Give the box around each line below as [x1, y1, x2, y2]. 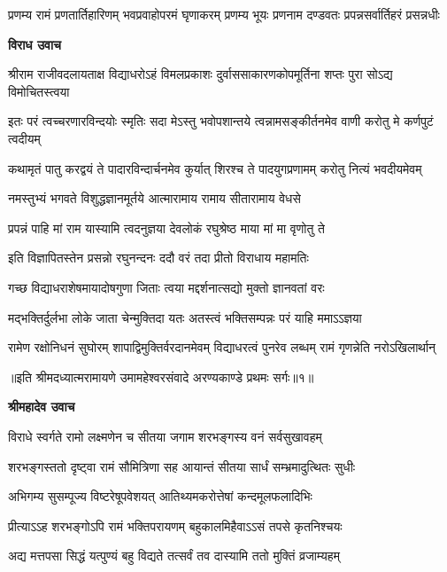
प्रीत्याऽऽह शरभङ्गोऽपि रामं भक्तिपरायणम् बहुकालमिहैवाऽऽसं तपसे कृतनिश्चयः [8, 516, 343, 535]
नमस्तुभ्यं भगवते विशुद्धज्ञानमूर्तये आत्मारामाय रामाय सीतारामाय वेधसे [8, 189, 301, 208]
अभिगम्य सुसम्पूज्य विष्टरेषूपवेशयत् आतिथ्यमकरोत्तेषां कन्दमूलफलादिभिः [8, 487, 312, 505]
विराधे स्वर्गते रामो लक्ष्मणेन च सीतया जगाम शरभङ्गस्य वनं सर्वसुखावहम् [8, 427, 322, 445]
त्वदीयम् [8, 129, 41, 147]
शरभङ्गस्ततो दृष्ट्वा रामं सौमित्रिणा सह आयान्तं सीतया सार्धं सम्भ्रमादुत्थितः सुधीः [8, 457, 356, 475]
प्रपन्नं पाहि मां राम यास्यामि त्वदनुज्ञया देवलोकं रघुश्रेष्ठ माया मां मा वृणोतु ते [8, 218, 325, 237]
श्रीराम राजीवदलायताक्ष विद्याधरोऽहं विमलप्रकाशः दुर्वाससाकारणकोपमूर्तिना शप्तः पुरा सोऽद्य [8, 65, 393, 83]
